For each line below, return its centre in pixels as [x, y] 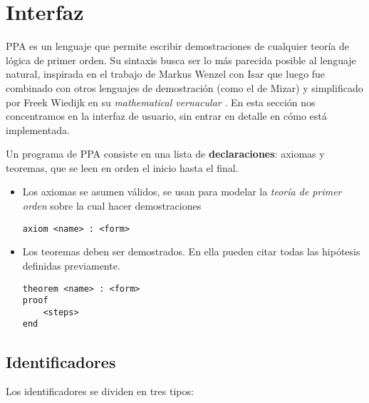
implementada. [38, 129]
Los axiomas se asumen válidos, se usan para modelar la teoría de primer [182, 192]
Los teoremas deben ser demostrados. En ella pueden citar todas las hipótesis [191, 251]
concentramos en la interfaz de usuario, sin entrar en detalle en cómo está [166, 116]
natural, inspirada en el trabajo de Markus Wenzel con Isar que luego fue [166, 74]
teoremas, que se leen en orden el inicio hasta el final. [122, 167]
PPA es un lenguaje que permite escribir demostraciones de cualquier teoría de [177, 46]
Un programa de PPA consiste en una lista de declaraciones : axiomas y [165, 154]
